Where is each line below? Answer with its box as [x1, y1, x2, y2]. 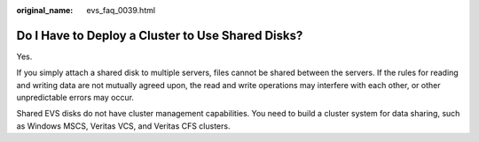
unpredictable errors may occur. [16, 93, 135, 103]
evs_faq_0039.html [86, 5, 155, 15]
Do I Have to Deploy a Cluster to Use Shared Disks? [16, 27, 303, 43]
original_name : [16, 5, 74, 15]
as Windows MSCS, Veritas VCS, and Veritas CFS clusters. [16, 120, 231, 131]
